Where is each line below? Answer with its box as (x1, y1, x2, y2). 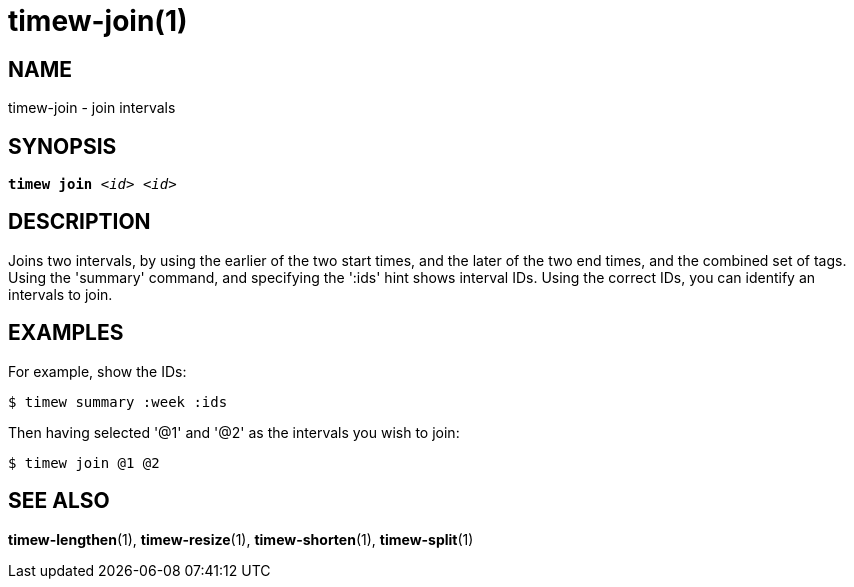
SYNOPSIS (8, 133, 117, 159)
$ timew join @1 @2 (8, 454, 160, 471)
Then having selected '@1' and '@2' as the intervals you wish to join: (8, 423, 460, 441)
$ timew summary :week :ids (8, 393, 228, 410)
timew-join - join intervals (8, 99, 176, 117)
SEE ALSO (8, 488, 110, 514)
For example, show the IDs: (8, 362, 187, 380)
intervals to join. (8, 285, 113, 303)
